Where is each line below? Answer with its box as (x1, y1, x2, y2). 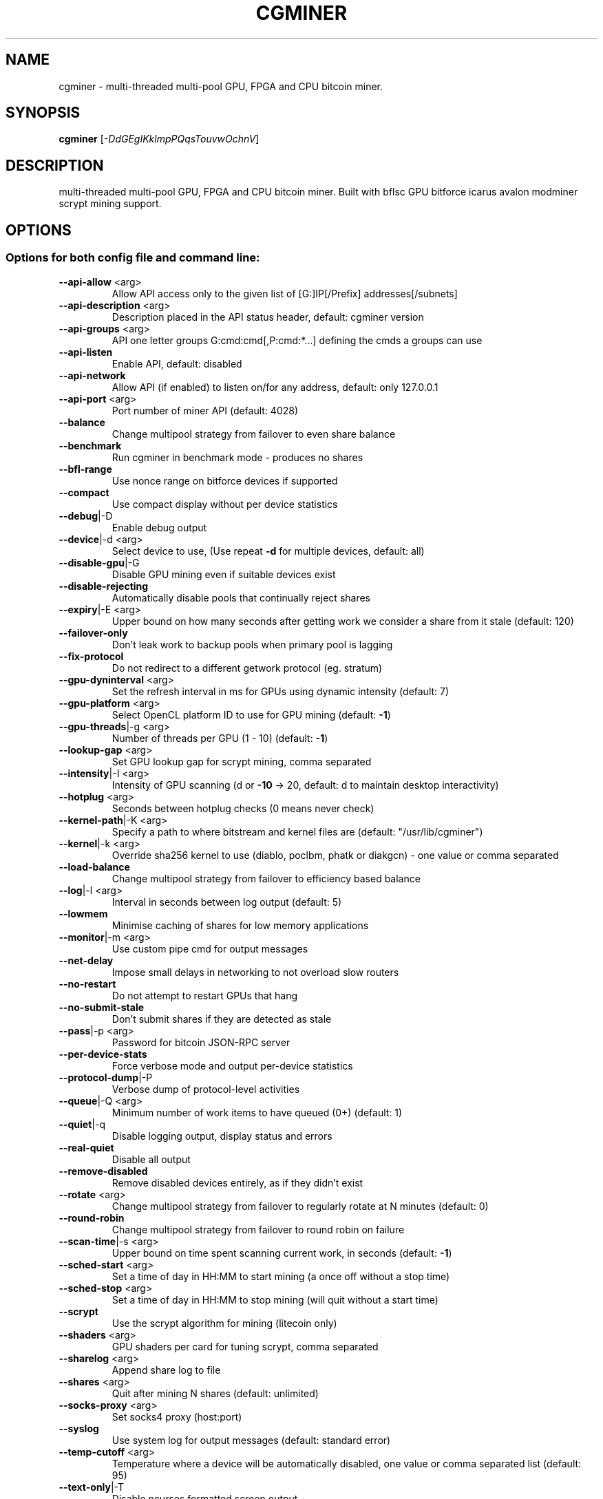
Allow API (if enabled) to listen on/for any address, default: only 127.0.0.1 (112, 381, 438, 393)
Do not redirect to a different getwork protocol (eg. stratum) (112, 661, 383, 674)
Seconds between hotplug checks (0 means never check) (112, 802, 374, 814)
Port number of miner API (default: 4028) (112, 404, 299, 416)
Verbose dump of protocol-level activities (112, 1083, 300, 1095)
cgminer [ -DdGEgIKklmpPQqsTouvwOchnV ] (59, 133, 260, 145)
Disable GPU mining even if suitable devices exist (112, 568, 336, 580)
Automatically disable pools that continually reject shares (112, 591, 371, 604)
